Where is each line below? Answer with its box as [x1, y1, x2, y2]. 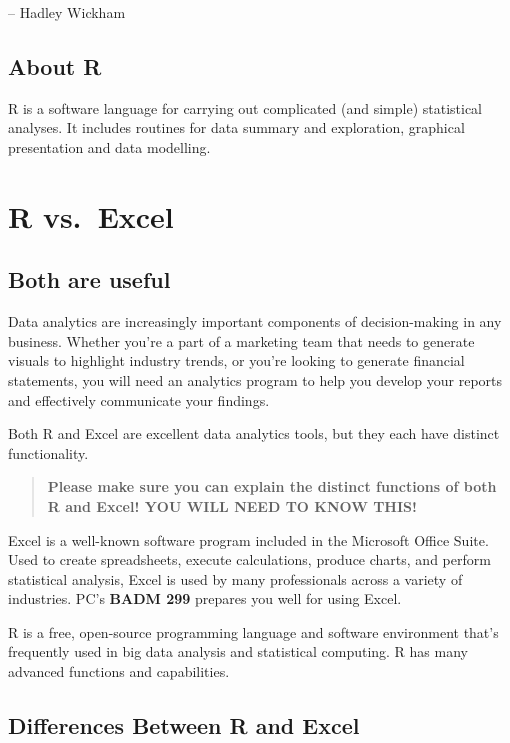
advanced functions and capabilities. [8, 661, 230, 682]
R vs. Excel [8, 195, 174, 236]
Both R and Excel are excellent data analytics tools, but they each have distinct [8, 423, 500, 444]
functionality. [8, 442, 89, 463]
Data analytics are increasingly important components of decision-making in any [8, 311, 502, 332]
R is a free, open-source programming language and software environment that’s [8, 621, 499, 642]
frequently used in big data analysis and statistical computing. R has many [8, 641, 468, 662]
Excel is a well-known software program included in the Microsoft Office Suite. [8, 529, 489, 550]
